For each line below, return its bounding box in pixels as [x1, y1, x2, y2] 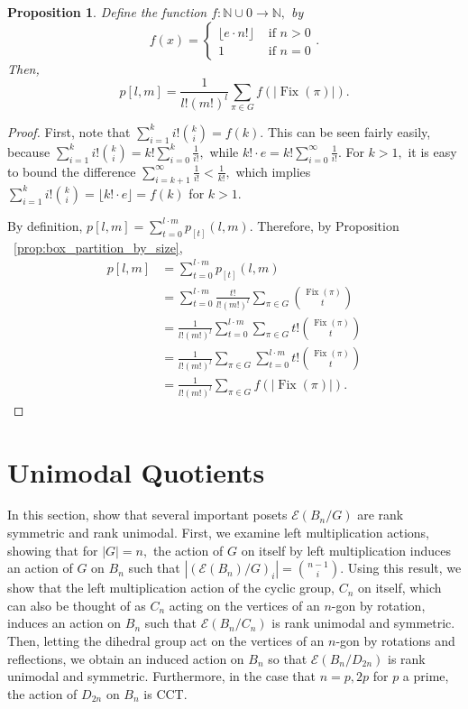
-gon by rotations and [335, 631, 455, 650]
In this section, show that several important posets [7, 505, 288, 524]
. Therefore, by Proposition [249, 216, 399, 235]
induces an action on [7, 613, 122, 632]
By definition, [7, 216, 83, 235]
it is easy [408, 142, 457, 161]
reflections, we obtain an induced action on [7, 649, 244, 668]
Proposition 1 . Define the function [7, 3, 207, 21]
